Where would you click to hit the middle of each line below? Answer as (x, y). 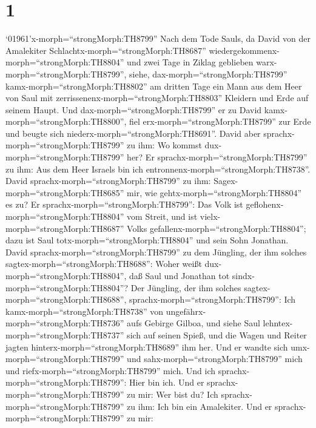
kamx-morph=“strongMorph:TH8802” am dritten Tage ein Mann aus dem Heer (154, 86)
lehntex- (278, 323)
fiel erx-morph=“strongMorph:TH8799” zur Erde (220, 121)
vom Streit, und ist (162, 216)
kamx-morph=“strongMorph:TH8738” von (85, 311)
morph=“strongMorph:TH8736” (65, 323)
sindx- (243, 275)
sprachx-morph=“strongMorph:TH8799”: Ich (213, 299)
